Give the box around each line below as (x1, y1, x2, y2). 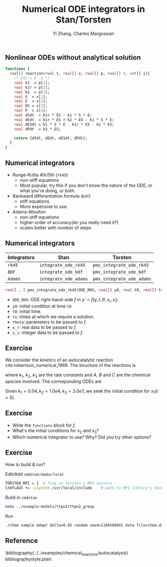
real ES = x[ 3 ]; (14, 104, 48, 109)
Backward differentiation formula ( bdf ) (12, 193, 91, 199)
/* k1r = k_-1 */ (14, 76, 50, 81)
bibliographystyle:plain (5, 556, 52, 562)
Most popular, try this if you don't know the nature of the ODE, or (19, 183, 153, 189)
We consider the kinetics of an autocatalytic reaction (5, 357, 113, 363)
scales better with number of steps (19, 225, 91, 231)
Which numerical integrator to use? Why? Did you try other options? (12, 434, 152, 440)
